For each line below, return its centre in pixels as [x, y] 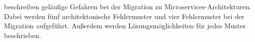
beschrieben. [23, 35]
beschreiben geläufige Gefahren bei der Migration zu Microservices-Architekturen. [128, 6]
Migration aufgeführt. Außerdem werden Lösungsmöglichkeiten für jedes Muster [125, 26]
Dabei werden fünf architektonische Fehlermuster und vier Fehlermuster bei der [124, 16]
